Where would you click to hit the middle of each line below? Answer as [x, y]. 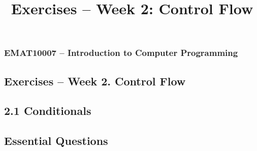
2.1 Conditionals [48, 111]
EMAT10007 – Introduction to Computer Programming [121, 53]
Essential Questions [56, 141]
